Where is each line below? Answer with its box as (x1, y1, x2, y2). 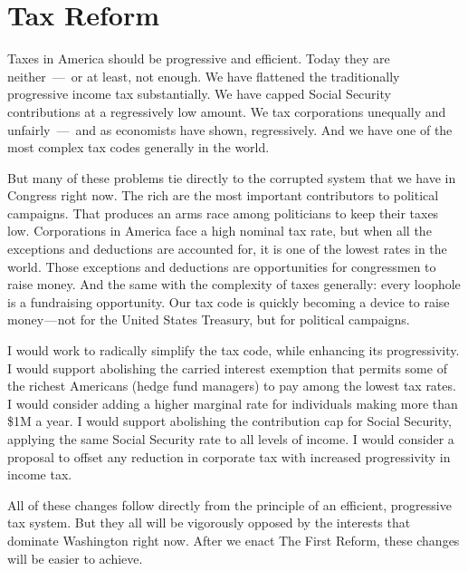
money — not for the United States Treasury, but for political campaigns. (7, 310, 410, 329)
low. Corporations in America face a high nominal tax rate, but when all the (7, 221, 432, 240)
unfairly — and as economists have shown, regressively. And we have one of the (7, 120, 453, 139)
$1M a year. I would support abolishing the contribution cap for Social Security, (7, 411, 452, 431)
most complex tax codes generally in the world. (7, 138, 270, 157)
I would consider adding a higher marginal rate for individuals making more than (7, 393, 458, 412)
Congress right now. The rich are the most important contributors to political (7, 186, 439, 205)
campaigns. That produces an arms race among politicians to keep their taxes (7, 203, 439, 222)
